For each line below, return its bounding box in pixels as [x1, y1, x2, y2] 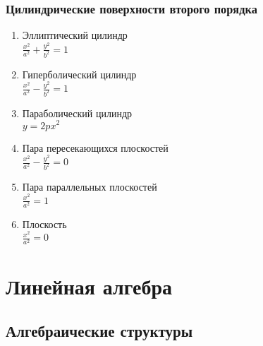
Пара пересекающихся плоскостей [22, 140, 169, 155]
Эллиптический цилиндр [22, 28, 128, 42]
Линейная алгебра [6, 271, 172, 300]
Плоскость [22, 216, 67, 231]
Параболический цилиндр [22, 105, 133, 120]
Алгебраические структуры [6, 320, 193, 342]
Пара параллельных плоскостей [22, 179, 157, 193]
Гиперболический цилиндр [22, 66, 137, 81]
